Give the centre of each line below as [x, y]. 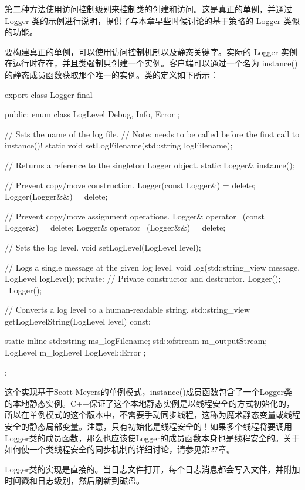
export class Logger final [49, 94]
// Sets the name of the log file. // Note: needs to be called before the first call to [152, 134]
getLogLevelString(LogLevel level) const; [78, 321]
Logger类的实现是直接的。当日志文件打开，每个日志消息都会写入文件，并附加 [152, 469]
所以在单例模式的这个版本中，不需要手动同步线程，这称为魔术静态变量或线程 [152, 415]
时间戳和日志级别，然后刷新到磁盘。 [74, 480]
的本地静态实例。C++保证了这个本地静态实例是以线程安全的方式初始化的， [150, 403]
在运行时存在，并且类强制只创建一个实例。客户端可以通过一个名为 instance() [151, 63]
